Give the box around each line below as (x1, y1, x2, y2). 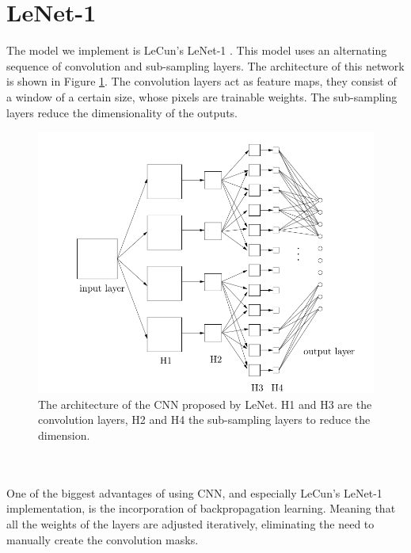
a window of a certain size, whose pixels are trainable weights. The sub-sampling (6, 88, 398, 105)
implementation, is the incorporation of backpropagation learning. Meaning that (6, 500, 396, 517)
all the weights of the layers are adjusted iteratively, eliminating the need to (6, 515, 375, 532)
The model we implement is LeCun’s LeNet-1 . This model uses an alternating (6, 42, 387, 59)
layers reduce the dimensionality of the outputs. (6, 104, 238, 120)
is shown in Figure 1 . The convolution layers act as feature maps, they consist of (6, 73, 397, 90)
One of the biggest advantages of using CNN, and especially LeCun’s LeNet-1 (6, 484, 382, 501)
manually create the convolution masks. (6, 531, 199, 547)
